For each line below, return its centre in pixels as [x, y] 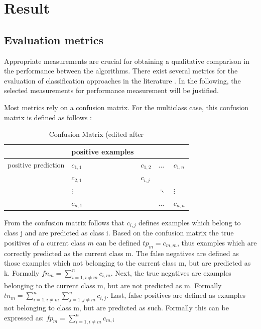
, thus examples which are [217, 242]
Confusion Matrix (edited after [96, 134]
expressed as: [24, 317]
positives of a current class [45, 242]
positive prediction [36, 164]
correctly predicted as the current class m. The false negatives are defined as [121, 253]
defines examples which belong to [190, 222]
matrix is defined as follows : [48, 117]
